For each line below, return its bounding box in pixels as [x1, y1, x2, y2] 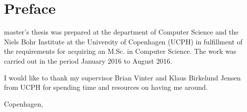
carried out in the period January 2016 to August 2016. [4, 55, 172, 66]
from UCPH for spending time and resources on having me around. [4, 82, 208, 92]
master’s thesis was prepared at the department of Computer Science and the [4, 27, 239, 37]
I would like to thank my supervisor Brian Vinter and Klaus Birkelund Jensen [4, 72, 241, 82]
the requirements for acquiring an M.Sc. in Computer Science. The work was [4, 46, 237, 56]
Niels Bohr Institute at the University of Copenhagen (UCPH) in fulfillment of [4, 36, 243, 46]
